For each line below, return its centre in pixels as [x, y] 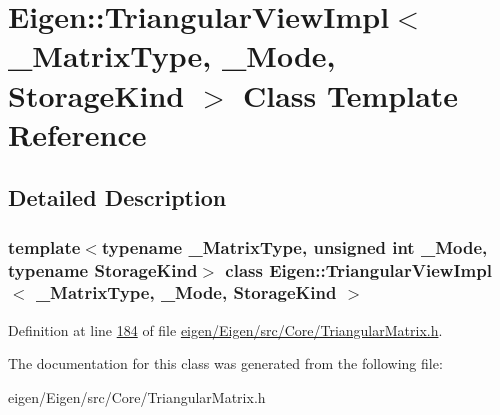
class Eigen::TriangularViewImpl [358, 269]
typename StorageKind [103, 269]
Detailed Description [117, 197]
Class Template [351, 94]
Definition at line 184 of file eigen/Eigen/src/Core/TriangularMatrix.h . [225, 329]
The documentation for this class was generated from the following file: [225, 363]
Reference [77, 133]
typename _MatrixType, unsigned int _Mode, [294, 246]
